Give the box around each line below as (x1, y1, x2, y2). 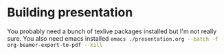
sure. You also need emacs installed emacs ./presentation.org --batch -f (7, 34, 219, 42)
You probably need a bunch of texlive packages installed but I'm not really (7, 27, 217, 35)
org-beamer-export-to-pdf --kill (7, 41, 103, 48)
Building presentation (7, 5, 133, 20)
